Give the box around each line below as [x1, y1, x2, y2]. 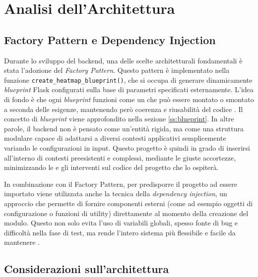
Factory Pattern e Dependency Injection [4, 32, 216, 47]
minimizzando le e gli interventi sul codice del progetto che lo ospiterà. [4, 162, 219, 172]
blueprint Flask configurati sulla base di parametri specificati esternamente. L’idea [4, 84, 254, 95]
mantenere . [4, 237, 40, 247]
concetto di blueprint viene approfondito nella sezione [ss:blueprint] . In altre [4, 113, 234, 124]
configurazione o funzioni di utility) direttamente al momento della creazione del [4, 208, 249, 218]
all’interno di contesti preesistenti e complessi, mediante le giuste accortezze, [4, 152, 236, 163]
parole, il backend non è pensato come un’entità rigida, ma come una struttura [4, 123, 244, 133]
